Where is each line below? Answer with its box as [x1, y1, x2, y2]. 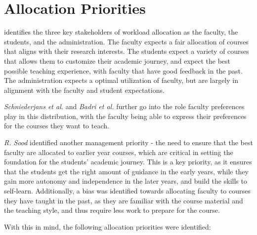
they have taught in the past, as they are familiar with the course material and [4, 195, 243, 205]
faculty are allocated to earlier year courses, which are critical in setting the [4, 147, 233, 157]
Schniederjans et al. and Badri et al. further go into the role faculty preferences [4, 101, 245, 112]
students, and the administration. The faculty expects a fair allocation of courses [4, 36, 249, 46]
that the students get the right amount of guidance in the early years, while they [4, 166, 249, 176]
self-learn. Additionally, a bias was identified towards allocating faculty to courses [4, 186, 251, 196]
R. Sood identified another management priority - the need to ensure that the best [4, 137, 253, 148]
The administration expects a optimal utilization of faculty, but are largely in [4, 75, 238, 85]
